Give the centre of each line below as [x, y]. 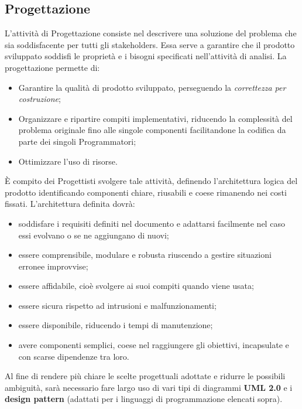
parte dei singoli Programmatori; [77, 141]
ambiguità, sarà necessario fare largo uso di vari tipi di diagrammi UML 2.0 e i [149, 387]
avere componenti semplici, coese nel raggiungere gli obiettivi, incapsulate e [154, 345]
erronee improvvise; [53, 266]
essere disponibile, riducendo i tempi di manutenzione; [116, 325]
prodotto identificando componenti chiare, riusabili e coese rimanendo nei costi [146, 192]
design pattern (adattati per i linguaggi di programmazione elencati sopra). [144, 399]
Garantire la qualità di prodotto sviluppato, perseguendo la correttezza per [152, 87]
